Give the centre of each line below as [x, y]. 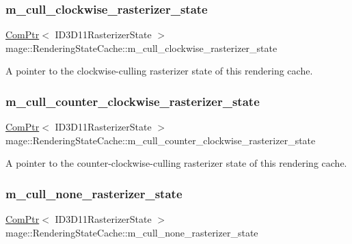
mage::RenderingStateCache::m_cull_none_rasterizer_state [132, 232]
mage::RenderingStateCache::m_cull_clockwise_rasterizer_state [141, 48]
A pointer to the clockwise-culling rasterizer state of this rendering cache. [159, 71]
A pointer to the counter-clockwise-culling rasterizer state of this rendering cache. [176, 163]
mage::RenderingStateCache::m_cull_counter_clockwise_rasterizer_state [161, 140]
